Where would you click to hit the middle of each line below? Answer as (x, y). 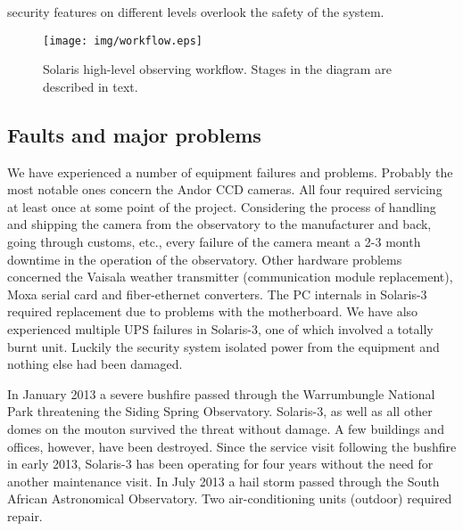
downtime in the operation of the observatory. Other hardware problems (205, 259)
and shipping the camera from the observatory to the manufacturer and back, (219, 224)
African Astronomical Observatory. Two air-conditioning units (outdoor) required (230, 498)
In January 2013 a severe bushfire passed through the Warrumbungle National (221, 393)
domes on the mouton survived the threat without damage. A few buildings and (226, 428)
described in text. (91, 86)
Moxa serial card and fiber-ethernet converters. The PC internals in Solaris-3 (217, 294)
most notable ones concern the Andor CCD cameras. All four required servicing (225, 189)
